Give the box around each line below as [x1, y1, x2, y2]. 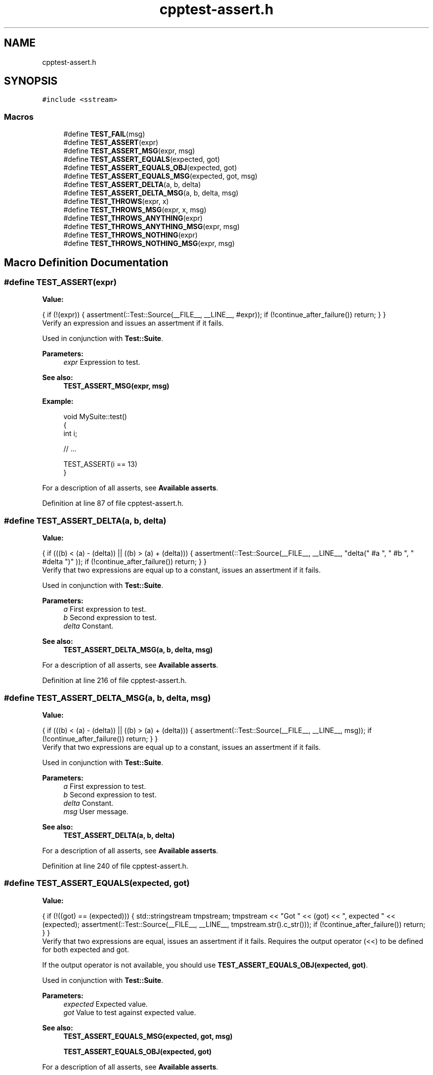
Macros [4, 111, 34, 122]
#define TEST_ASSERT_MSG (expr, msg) [63, 147, 195, 155]
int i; [63, 429, 78, 438]
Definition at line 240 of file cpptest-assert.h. [42, 861, 188, 870]
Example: [42, 397, 74, 406]
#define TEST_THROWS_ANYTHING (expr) [63, 214, 203, 223]
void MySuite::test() [63, 412, 127, 421]
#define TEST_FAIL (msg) [63, 130, 145, 139]
